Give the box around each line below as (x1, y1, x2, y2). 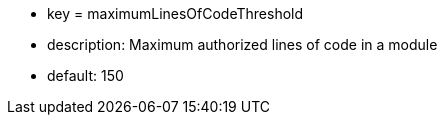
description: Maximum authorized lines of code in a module (47, 36, 438, 53)
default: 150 (47, 67, 124, 84)
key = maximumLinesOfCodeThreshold (47, 5, 304, 22)
